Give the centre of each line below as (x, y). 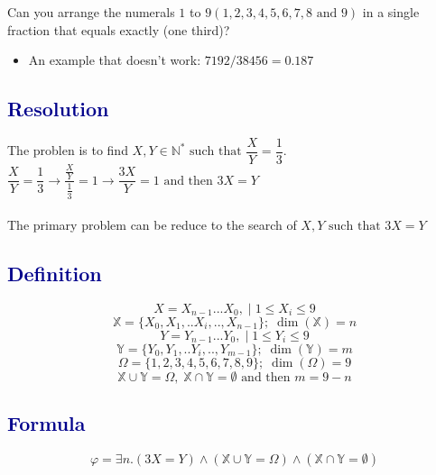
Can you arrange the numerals (91, 12)
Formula (46, 423)
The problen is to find (68, 150)
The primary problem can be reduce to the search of (152, 225)
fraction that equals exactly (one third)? (119, 29)
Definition (55, 274)
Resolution (58, 109)
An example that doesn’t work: (115, 60)
